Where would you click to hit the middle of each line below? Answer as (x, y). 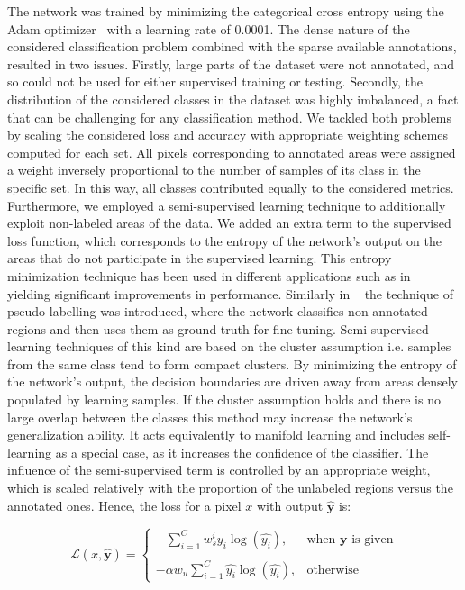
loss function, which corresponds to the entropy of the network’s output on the (225, 240)
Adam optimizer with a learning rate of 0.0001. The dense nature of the (209, 28)
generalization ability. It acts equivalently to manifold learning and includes (216, 435)
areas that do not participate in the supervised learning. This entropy (200, 258)
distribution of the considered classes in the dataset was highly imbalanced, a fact (233, 99)
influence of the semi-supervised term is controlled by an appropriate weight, (219, 470)
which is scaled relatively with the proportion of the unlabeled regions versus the (230, 488)
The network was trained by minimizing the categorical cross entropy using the (226, 11)
